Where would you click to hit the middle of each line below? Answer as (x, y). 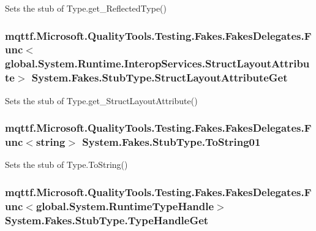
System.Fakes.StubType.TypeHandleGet (107, 220)
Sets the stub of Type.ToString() (66, 165)
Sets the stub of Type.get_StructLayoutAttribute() (101, 100)
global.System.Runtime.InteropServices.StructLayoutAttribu (157, 63)
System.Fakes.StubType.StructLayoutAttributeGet (160, 78)
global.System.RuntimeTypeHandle (125, 206)
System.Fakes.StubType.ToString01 (171, 142)
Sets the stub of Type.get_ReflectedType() (86, 8)
